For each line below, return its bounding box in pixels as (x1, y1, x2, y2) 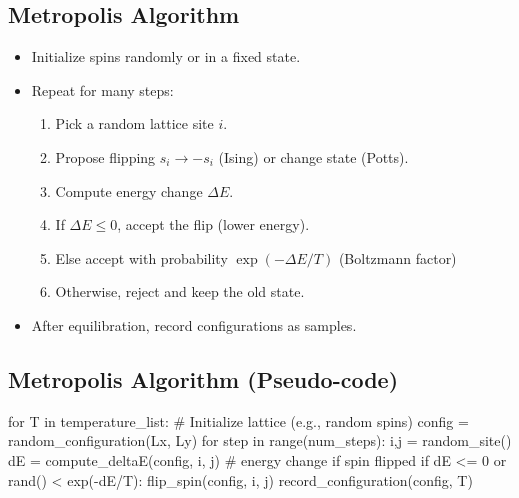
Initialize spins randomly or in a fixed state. (31, 46, 301, 67)
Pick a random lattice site (55, 113, 214, 134)
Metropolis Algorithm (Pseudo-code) (8, 363, 399, 394)
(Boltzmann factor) (338, 247, 457, 268)
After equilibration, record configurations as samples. (31, 314, 357, 335)
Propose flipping (55, 146, 156, 167)
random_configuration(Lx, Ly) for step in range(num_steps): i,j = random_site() (8, 430, 512, 451)
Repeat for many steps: (31, 79, 174, 100)
